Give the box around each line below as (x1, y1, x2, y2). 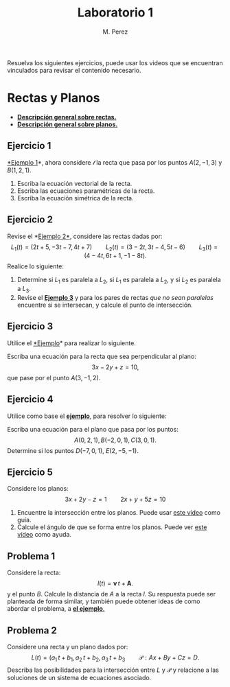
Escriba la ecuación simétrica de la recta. (16, 194, 134, 202)
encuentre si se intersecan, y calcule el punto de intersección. (16, 301, 194, 309)
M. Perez (102, 27, 128, 36)
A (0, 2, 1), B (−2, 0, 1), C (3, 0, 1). (74, 436, 157, 444)
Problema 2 (7, 625, 57, 636)
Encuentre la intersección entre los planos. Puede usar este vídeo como (16, 509, 221, 517)
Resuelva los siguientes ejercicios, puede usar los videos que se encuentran (7, 58, 223, 67)
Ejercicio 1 (7, 140, 51, 152)
